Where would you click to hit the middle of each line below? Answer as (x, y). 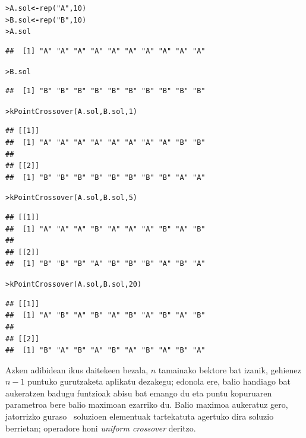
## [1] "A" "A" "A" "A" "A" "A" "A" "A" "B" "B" (105, 143)
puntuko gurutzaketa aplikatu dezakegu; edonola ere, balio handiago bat (159, 381)
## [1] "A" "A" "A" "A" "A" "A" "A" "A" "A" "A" (105, 51)
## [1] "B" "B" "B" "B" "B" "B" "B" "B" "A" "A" (105, 177)
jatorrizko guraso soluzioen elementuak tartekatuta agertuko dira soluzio (140, 416)
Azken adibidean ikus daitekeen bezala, (77, 369)
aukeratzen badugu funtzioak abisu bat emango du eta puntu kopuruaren (139, 393)
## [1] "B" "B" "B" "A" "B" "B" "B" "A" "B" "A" (105, 264)
